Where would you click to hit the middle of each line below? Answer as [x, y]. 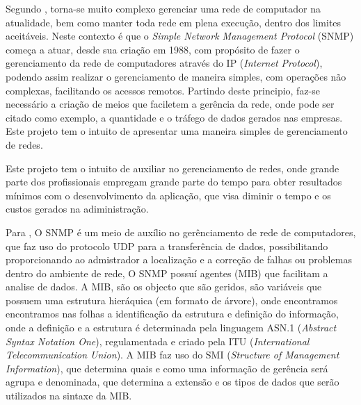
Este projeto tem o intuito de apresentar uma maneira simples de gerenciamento [177, 131]
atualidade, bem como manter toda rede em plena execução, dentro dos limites [174, 22]
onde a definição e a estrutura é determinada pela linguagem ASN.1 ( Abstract [171, 328]
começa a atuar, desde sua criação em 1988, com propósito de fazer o [153, 49]
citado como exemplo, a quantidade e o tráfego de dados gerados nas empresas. [174, 117]
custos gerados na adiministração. [77, 209]
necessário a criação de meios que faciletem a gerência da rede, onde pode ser [170, 104]
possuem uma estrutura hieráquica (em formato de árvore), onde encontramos [172, 300]
